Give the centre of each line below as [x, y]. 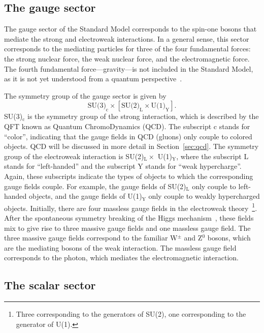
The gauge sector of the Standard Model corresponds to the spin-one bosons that [130, 29]
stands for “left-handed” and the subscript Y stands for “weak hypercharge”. [123, 166]
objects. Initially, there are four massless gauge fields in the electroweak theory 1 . [131, 207]
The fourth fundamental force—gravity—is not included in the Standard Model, [129, 68]
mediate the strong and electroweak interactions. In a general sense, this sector [127, 38]
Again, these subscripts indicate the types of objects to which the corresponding [129, 176]
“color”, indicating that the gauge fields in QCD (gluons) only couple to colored [128, 136]
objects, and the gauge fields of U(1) [86, 196]
